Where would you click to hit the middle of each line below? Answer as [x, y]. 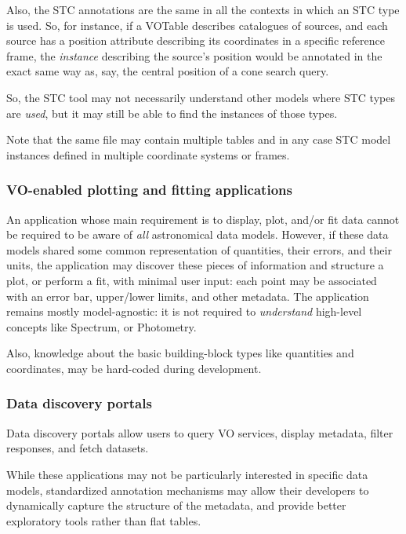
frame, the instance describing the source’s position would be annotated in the [194, 55]
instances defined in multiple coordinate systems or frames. [148, 154]
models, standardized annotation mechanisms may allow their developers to [188, 490]
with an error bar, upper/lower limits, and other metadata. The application [188, 296]
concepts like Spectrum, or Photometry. [101, 326]
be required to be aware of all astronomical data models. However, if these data [198, 234]
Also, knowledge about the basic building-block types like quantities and [180, 353]
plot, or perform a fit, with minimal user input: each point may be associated [192, 280]
